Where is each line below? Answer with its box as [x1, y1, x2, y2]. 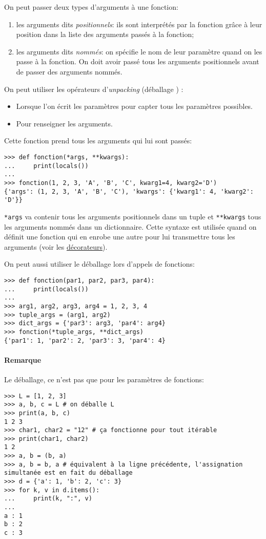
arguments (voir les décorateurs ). [4, 241, 108, 252]
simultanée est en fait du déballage [4, 469, 133, 477]
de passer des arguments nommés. [16, 66, 122, 77]
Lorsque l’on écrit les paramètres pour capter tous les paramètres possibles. [16, 101, 253, 111]
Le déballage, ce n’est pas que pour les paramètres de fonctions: [4, 374, 204, 384]
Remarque [4, 354, 42, 365]
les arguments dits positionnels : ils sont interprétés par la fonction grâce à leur [16, 18, 262, 29]
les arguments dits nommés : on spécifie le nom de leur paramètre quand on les [16, 46, 262, 57]
